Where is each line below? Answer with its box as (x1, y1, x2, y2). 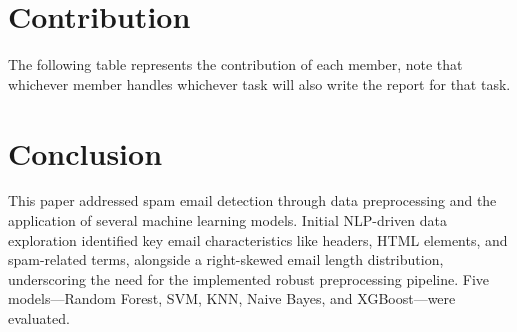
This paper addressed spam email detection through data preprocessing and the (8, 190, 497, 211)
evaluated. (8, 308, 70, 328)
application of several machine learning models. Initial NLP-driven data (8, 210, 447, 231)
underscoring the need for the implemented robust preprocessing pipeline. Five (8, 268, 490, 289)
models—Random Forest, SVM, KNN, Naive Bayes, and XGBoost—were (8, 288, 456, 309)
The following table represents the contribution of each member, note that (8, 54, 463, 75)
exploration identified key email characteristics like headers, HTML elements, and (8, 229, 508, 250)
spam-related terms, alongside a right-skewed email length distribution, (8, 249, 444, 270)
